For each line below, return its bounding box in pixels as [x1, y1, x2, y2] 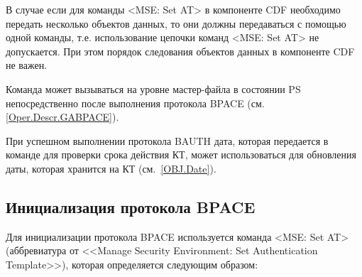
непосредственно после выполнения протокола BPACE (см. [6, 95, 265, 110]
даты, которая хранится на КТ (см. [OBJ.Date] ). [6, 161, 216, 175]
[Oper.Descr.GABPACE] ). [6, 109, 119, 124]
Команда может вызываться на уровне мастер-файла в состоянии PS [6, 81, 301, 96]
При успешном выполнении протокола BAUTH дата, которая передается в [6, 133, 329, 148]
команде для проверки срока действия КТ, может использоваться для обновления [6, 147, 356, 162]
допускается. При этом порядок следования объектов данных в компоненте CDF [6, 43, 355, 58]
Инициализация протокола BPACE [6, 195, 256, 217]
